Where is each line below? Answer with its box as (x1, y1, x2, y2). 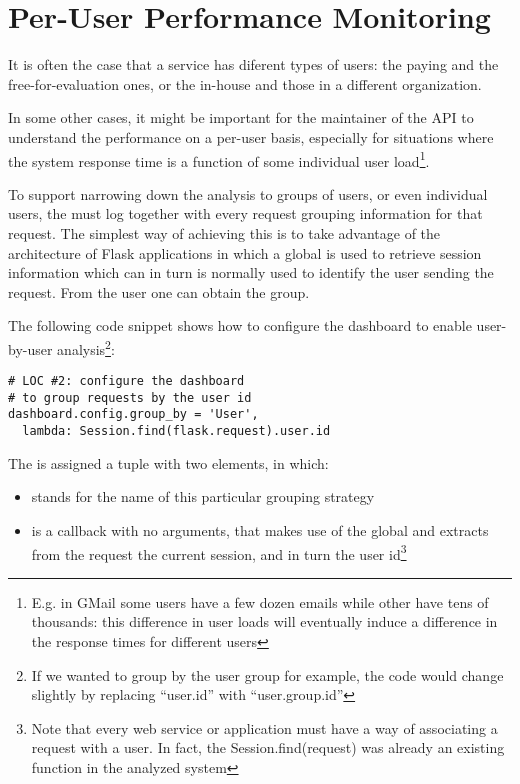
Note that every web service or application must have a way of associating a (31, 717, 498, 738)
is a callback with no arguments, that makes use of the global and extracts (31, 519, 489, 540)
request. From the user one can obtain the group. (8, 281, 310, 302)
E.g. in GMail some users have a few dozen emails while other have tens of (31, 591, 489, 612)
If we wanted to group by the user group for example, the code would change (31, 664, 504, 685)
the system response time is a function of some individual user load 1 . (8, 147, 430, 171)
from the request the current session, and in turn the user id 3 (31, 540, 407, 564)
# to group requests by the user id (8, 390, 252, 405)
